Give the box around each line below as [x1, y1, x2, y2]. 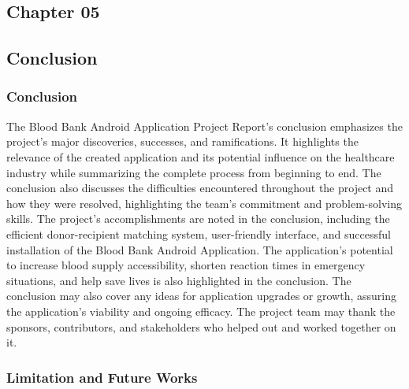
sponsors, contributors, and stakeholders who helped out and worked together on [6, 318, 396, 335]
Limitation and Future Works [6, 367, 198, 387]
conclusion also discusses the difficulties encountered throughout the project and [6, 180, 394, 196]
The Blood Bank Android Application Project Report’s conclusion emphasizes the [6, 117, 403, 134]
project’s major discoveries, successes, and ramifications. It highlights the [6, 133, 359, 150]
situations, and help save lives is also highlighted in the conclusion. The [6, 272, 351, 288]
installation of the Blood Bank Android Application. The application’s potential [6, 241, 393, 257]
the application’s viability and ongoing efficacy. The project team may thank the [6, 302, 396, 319]
